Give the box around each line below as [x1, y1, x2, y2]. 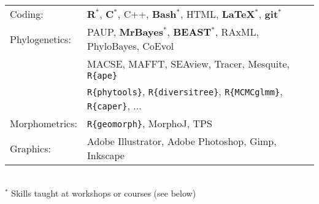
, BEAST [167, 25, 212, 39]
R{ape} [86, 71, 118, 80]
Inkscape [86, 148, 125, 162]
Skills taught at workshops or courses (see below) [11, 186, 196, 199]
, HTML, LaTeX [180, 7, 255, 21]
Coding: [10, 7, 44, 21]
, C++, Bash [117, 7, 177, 21]
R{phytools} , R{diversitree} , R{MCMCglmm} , [86, 84, 283, 98]
